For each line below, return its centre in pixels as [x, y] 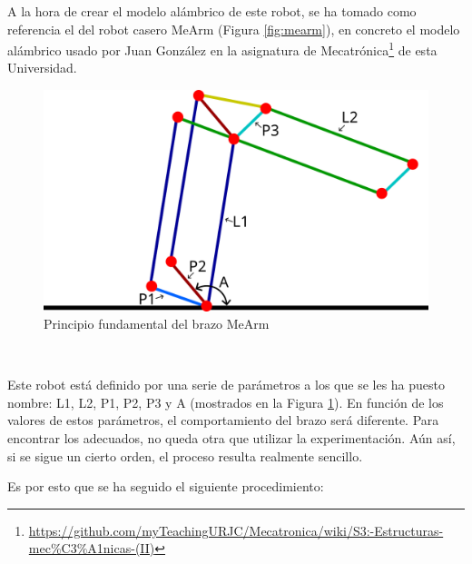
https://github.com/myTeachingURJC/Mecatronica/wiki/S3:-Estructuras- [236, 530]
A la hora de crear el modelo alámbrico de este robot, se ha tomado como [212, 11]
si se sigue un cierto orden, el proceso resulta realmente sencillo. [185, 455]
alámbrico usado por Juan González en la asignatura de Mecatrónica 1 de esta [222, 49]
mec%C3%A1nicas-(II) [92, 548]
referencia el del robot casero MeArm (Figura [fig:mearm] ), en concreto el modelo [234, 29]
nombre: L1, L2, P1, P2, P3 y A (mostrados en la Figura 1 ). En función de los [226, 402]
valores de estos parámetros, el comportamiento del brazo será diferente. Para [223, 420]
